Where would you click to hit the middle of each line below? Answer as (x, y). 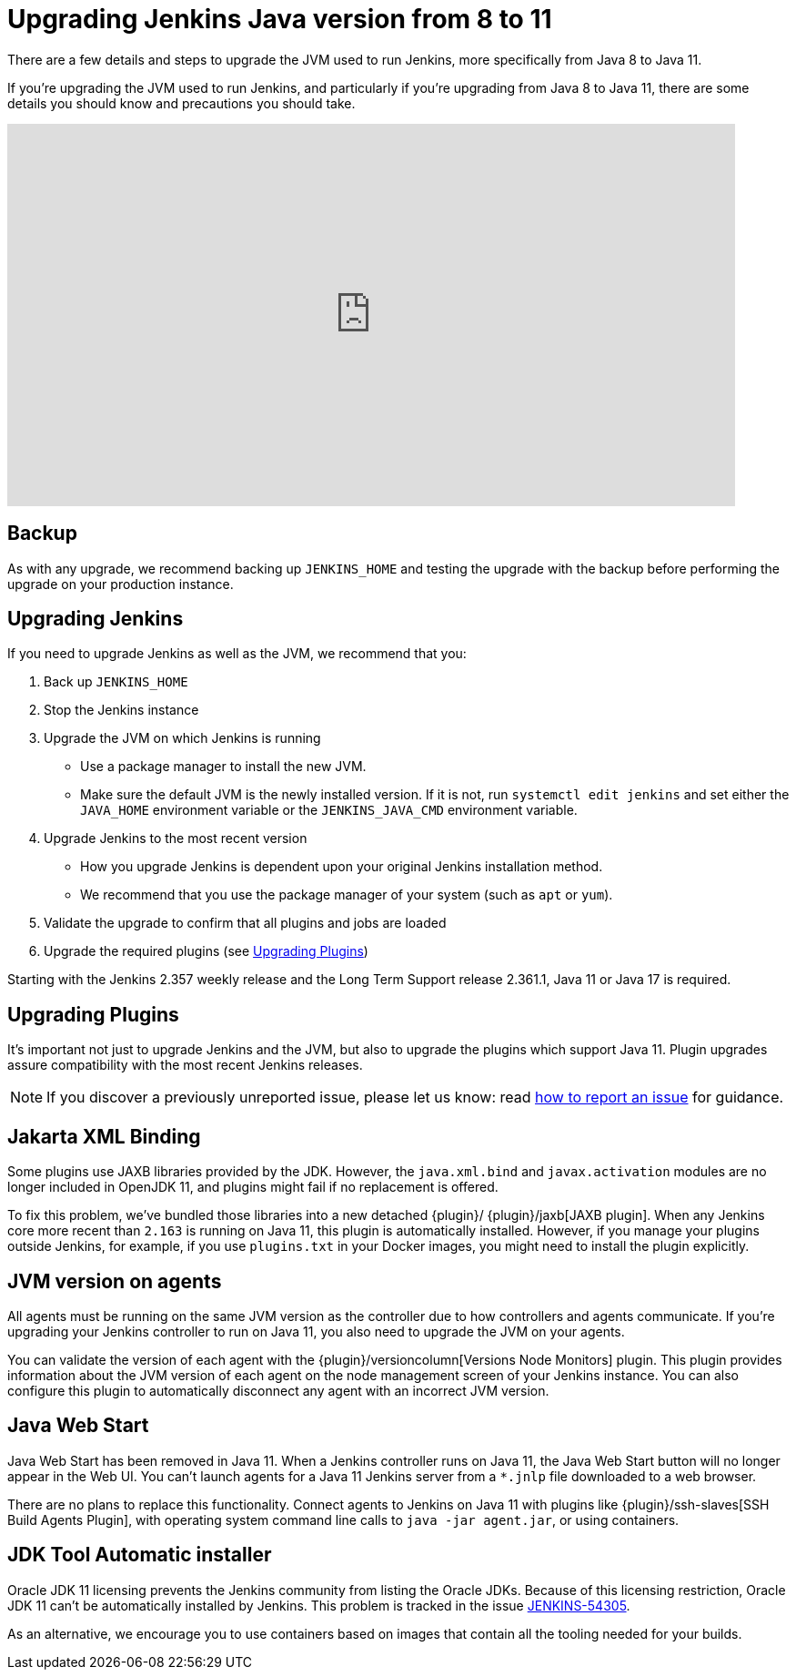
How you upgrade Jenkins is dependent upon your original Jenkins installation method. (342, 867)
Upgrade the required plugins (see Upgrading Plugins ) (206, 951)
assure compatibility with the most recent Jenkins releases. (185, 1065)
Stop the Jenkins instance (121, 710)
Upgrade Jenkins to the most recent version (176, 838)
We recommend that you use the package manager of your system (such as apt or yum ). (347, 895)
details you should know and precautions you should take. (181, 103)
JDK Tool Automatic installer (140, 1555)
